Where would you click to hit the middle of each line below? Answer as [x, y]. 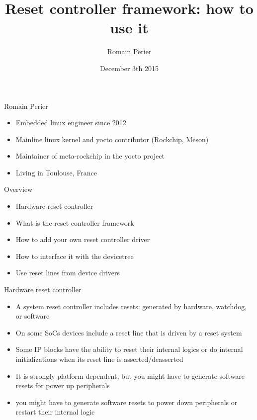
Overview [18, 189]
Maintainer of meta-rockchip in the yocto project [90, 156]
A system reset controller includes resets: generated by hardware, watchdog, [131, 306]
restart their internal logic [55, 412]
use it [129, 28]
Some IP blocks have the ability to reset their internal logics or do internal [129, 349]
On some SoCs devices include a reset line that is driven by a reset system [129, 332]
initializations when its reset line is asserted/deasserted [99, 359]
